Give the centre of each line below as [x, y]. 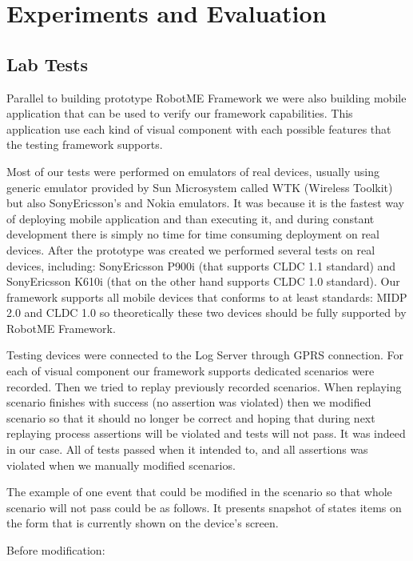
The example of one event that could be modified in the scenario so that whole [199, 492]
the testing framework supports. [85, 144]
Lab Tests [48, 64]
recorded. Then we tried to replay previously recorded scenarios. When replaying [204, 386]
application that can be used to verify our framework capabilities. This [180, 113]
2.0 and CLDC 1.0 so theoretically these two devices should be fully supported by [206, 313]
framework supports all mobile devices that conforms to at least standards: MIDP [207, 297]
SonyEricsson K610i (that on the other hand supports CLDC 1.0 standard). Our [203, 281]
